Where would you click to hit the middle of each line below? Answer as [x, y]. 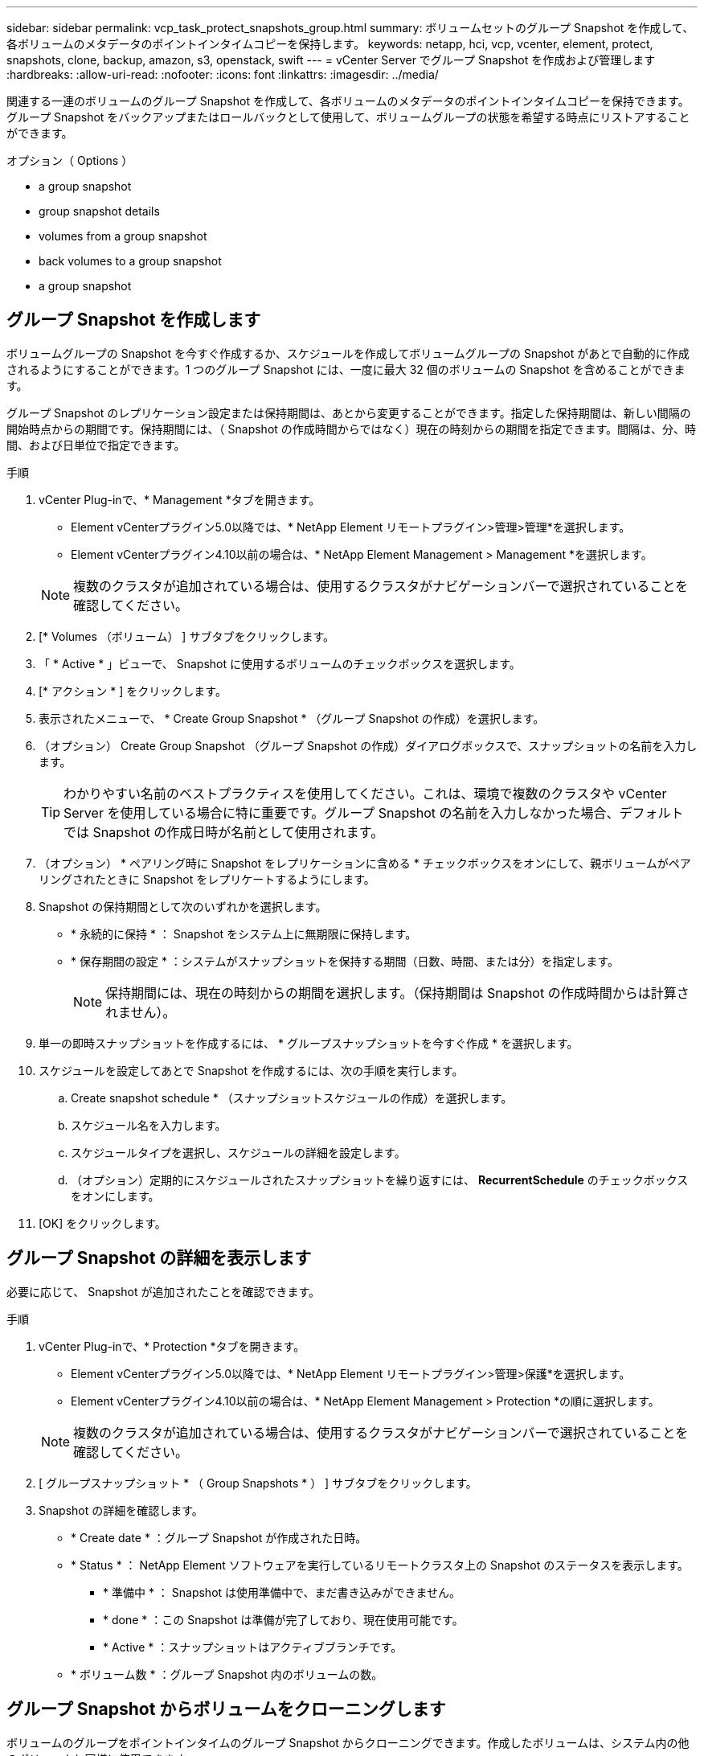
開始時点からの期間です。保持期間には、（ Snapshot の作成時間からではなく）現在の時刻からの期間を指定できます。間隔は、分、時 [351, 429]
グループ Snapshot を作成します [134, 320]
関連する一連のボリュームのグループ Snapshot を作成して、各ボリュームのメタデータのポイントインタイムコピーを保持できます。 [348, 101]
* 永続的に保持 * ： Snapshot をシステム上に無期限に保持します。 [244, 933]
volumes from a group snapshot [123, 236]
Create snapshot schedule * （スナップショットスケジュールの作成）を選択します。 [292, 1097]
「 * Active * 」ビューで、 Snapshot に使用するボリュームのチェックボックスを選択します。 [280, 663]
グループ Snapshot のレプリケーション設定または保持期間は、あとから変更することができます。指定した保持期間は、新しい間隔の [349, 412]
